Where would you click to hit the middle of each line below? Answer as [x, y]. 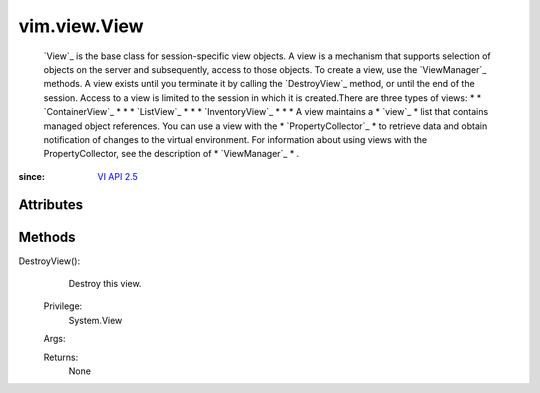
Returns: [61, 357]
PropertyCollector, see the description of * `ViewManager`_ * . [171, 154]
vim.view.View [81, 26]
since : [31, 176]
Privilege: [63, 306]
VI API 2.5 [118, 176]
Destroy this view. [105, 283]
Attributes [51, 205]
